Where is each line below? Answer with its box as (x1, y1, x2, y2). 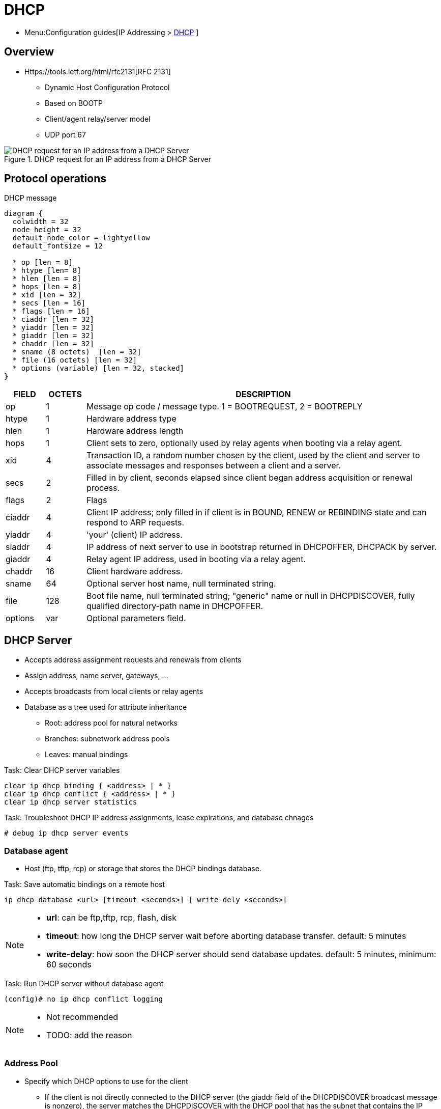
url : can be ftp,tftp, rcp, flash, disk (46, 912, 177, 923)
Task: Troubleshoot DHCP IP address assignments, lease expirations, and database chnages (4, 813, 314, 822)
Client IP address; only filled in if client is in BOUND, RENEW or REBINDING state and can (86, 507, 427, 518)
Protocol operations (4, 172, 106, 185)
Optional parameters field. (86, 613, 186, 624)
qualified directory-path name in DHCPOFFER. (86, 601, 263, 612)
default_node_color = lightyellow (12, 234, 150, 242)
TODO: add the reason (46, 1030, 132, 1041)
